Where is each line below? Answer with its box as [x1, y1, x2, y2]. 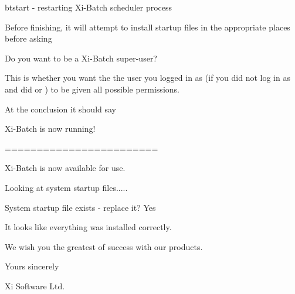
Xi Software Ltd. [5, 279, 65, 292]
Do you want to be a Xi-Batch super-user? [5, 52, 157, 64]
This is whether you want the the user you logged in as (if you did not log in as [5, 71, 290, 84]
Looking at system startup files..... [5, 181, 128, 193]
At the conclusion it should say [5, 102, 117, 115]
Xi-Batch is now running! [5, 122, 96, 135]
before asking [5, 32, 52, 45]
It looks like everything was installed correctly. [5, 221, 172, 233]
